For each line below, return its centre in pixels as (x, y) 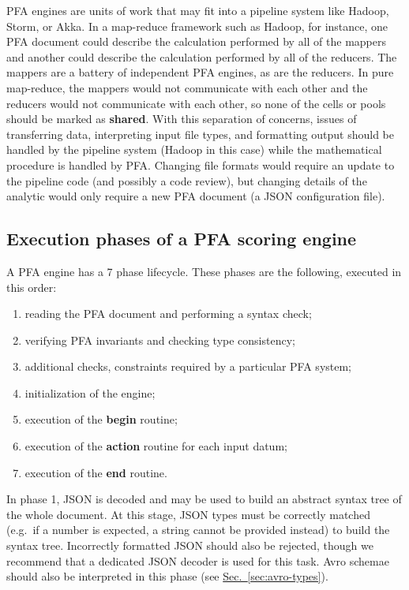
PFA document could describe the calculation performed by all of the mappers (196, 41)
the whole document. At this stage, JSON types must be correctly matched (188, 514)
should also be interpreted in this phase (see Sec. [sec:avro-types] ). (167, 576)
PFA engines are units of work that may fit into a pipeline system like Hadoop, (198, 10)
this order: (32, 287)
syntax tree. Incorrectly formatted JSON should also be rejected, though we (190, 545)
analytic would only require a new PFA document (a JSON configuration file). (196, 196)
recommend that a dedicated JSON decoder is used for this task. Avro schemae (198, 560)
